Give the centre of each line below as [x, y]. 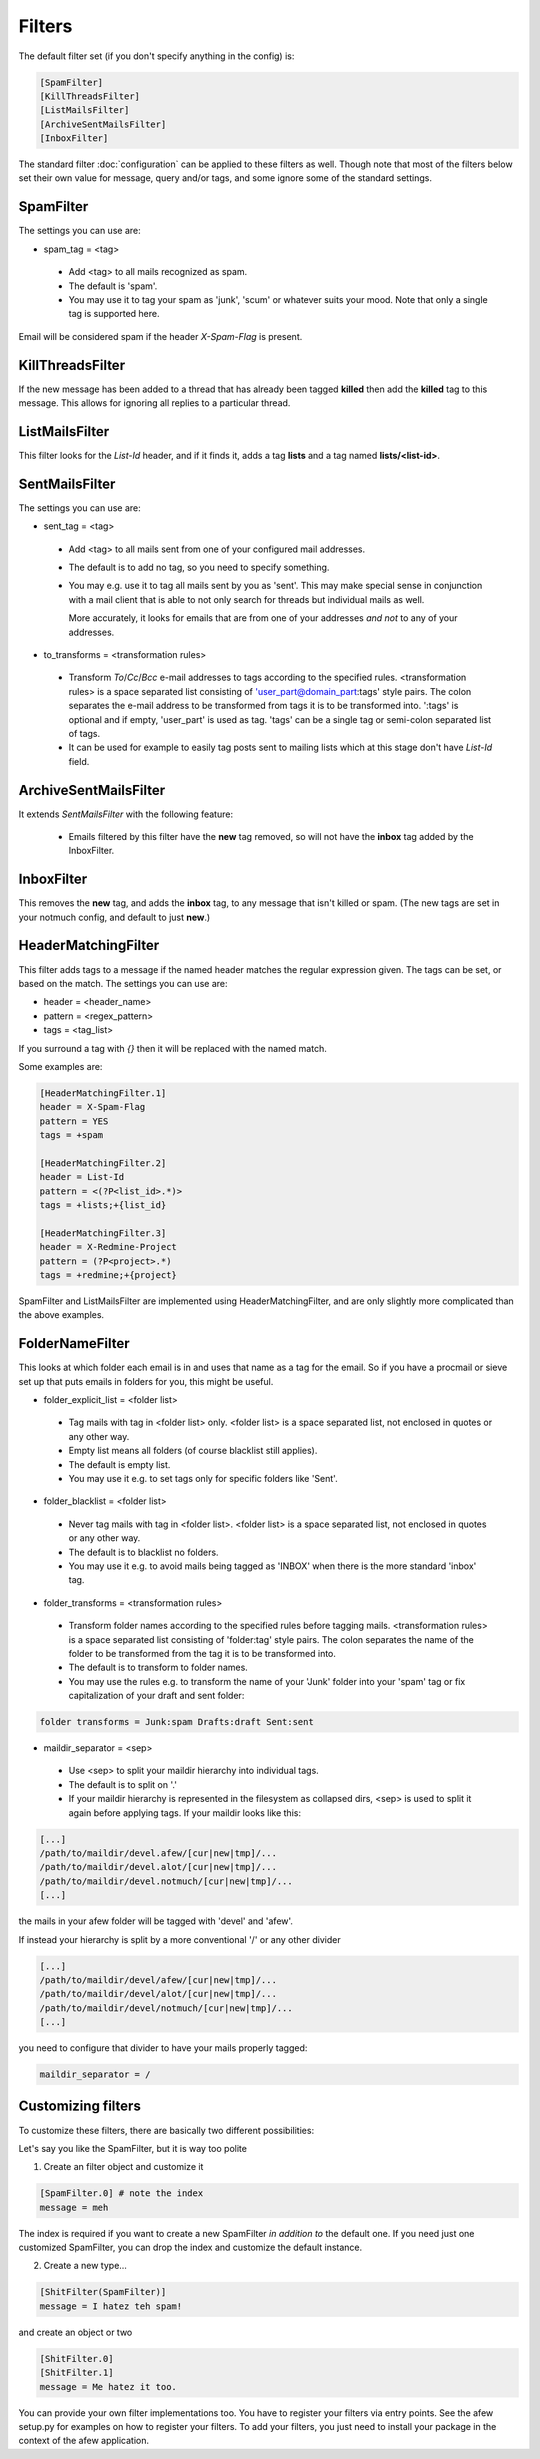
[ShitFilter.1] [76, 2373]
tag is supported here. [114, 314]
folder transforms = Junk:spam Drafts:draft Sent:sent [176, 1722]
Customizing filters [80, 2106]
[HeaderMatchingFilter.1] [103, 1093]
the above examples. [61, 1315]
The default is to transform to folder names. [158, 1667]
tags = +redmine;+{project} [108, 1274]
